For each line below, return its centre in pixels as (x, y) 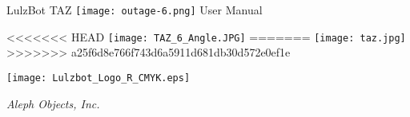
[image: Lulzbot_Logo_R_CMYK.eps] (98, 78)
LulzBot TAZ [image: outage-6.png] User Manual (135, 10)
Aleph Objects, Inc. (53, 103)
